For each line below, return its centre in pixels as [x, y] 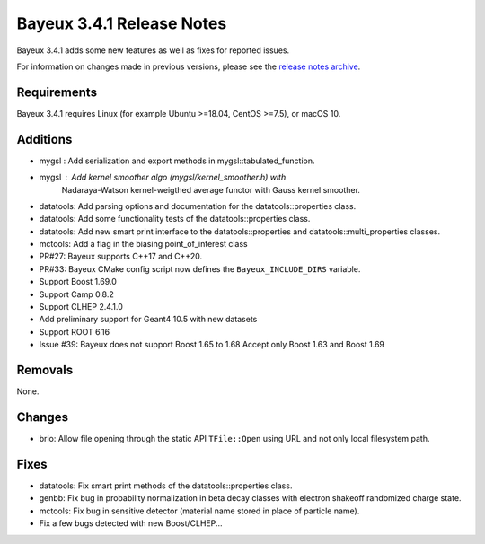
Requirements [57, 92]
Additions [44, 139]
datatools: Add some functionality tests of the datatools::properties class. [175, 219]
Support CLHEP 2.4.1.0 [81, 307]
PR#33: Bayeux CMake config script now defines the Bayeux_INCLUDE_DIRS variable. [200, 268]
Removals [45, 370]
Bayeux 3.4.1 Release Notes [122, 23]
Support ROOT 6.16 [75, 331]
